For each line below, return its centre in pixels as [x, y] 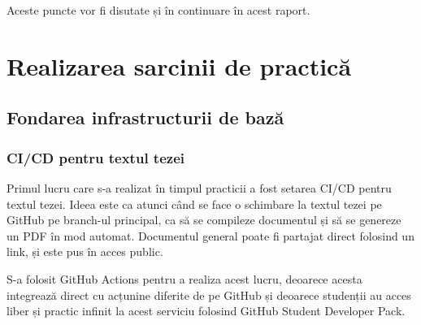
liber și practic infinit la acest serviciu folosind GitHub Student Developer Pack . [206, 311]
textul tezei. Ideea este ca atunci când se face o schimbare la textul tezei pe [194, 204]
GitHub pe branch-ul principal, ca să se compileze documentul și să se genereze [204, 220]
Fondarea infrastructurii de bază [145, 117]
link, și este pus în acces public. [85, 251]
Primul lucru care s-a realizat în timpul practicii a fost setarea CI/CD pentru [199, 187]
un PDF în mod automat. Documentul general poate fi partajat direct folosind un [210, 235]
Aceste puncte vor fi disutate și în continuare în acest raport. [158, 10]
